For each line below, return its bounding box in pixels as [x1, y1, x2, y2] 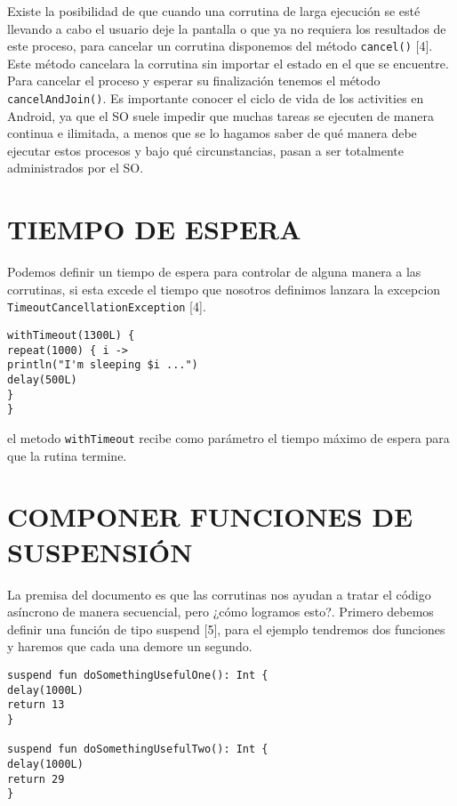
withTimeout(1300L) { [7, 329, 135, 343]
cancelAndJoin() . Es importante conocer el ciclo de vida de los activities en [7, 89, 424, 108]
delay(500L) [7, 374, 77, 386]
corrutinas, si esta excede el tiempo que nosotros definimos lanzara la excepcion [7, 279, 441, 298]
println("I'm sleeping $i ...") [7, 359, 198, 372]
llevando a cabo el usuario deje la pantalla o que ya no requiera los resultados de [7, 19, 446, 37]
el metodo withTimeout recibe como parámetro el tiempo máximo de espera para [7, 428, 450, 447]
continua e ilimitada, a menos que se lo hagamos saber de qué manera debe [7, 124, 417, 142]
